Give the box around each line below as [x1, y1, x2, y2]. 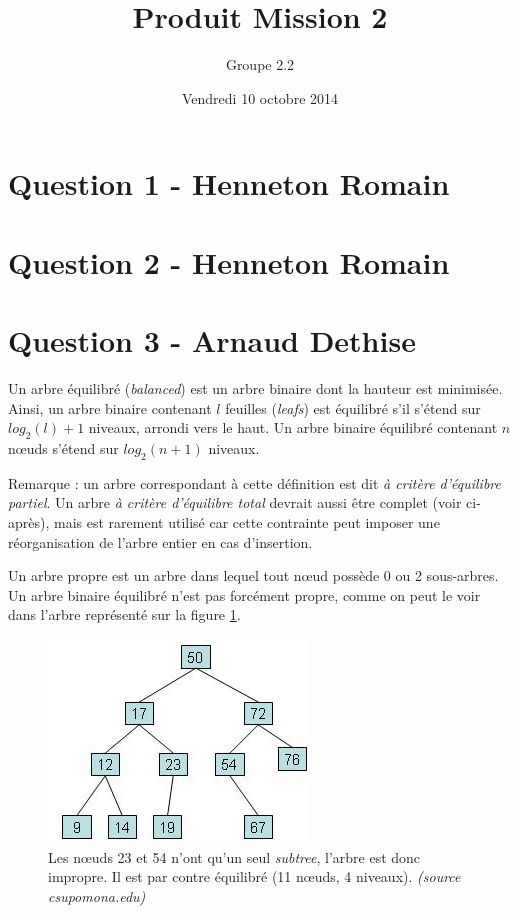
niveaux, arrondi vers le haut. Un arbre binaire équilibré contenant [88, 417, 498, 438]
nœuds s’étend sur [8, 437, 119, 458]
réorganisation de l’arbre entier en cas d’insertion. [8, 531, 313, 552]
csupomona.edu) [48, 885, 146, 906]
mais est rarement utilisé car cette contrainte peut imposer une [54, 511, 440, 532]
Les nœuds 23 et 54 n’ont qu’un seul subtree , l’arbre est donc [48, 846, 421, 867]
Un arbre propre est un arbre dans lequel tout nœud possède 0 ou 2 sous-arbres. [8, 565, 499, 586]
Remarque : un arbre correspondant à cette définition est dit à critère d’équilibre [8, 472, 501, 493]
